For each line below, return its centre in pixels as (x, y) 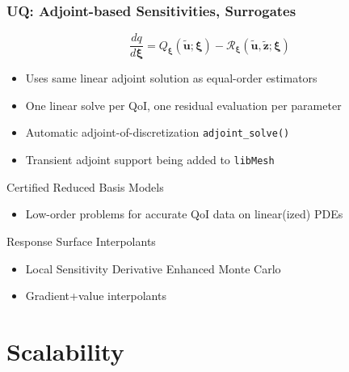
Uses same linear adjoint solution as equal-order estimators (171, 78)
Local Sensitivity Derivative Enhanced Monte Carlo (153, 268)
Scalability (65, 351)
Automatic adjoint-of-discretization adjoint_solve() (158, 132)
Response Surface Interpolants (81, 241)
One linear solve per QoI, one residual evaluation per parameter (183, 105)
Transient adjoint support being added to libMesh (150, 160)
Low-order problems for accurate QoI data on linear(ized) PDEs (184, 214)
